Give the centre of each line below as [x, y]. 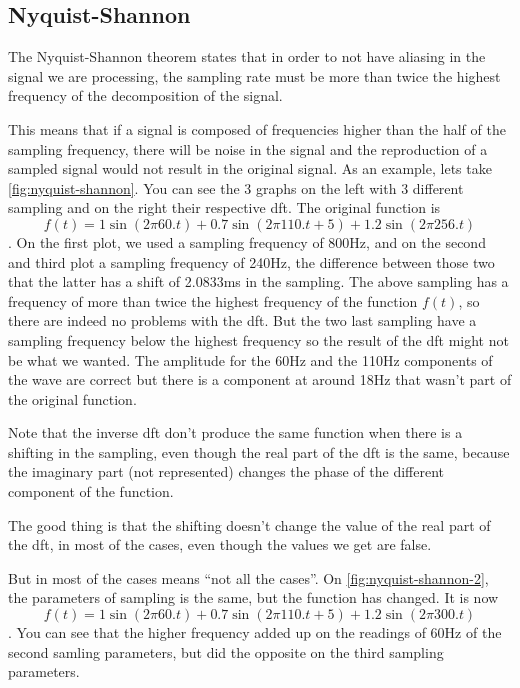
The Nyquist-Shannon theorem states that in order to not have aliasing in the [247, 56]
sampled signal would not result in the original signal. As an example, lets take [250, 168]
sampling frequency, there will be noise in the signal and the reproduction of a [248, 148]
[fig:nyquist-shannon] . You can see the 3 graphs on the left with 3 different [236, 187]
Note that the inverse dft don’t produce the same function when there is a [235, 432]
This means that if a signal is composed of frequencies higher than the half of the [257, 128]
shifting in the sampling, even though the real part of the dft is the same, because [259, 451]
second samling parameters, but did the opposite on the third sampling [226, 651]
